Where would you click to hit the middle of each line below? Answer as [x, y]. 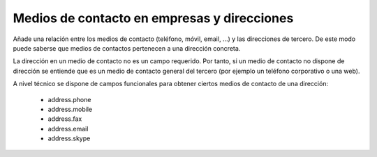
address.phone [69, 99]
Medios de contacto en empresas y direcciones [153, 18]
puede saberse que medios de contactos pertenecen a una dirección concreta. [127, 48]
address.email [68, 129]
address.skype [69, 138]
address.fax [65, 119]
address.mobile [70, 109]
